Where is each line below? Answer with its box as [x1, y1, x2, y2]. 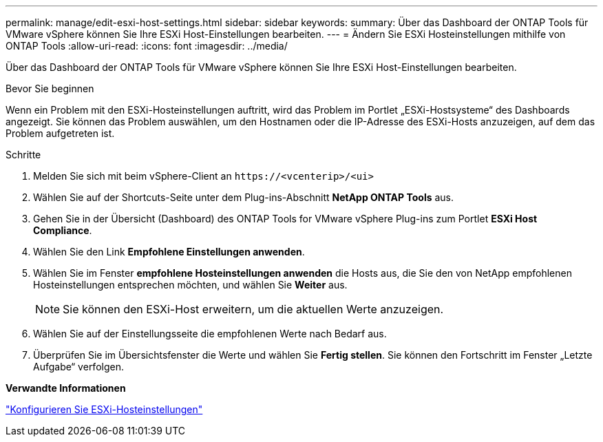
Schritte [6, 149, 41, 160]
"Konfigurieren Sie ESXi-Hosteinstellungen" [6, 403, 203, 415]
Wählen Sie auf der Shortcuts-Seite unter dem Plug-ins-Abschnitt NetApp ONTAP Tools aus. [33, 191, 454, 203]
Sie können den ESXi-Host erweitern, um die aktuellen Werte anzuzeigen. [63, 302, 444, 316]
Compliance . [33, 224, 92, 236]
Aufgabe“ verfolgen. [33, 361, 124, 372]
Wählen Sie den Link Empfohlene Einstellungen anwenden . [33, 246, 305, 257]
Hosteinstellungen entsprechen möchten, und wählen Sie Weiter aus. [33, 279, 348, 291]
